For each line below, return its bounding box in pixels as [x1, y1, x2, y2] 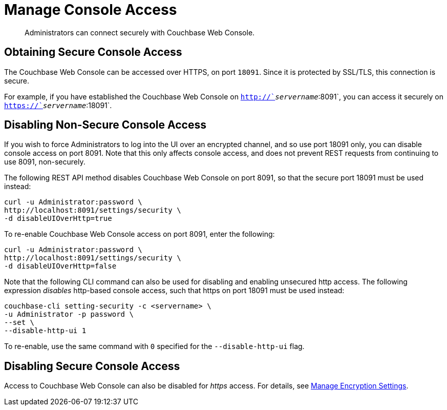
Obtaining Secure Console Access [4, 46, 182, 59]
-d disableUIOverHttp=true [4, 214, 112, 223]
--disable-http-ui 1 [4, 326, 87, 335]
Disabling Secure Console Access [4, 359, 180, 373]
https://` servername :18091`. [4, 100, 112, 110]
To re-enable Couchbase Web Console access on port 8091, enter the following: [4, 230, 275, 239]
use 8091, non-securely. [4, 157, 86, 167]
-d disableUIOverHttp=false [4, 262, 117, 271]
